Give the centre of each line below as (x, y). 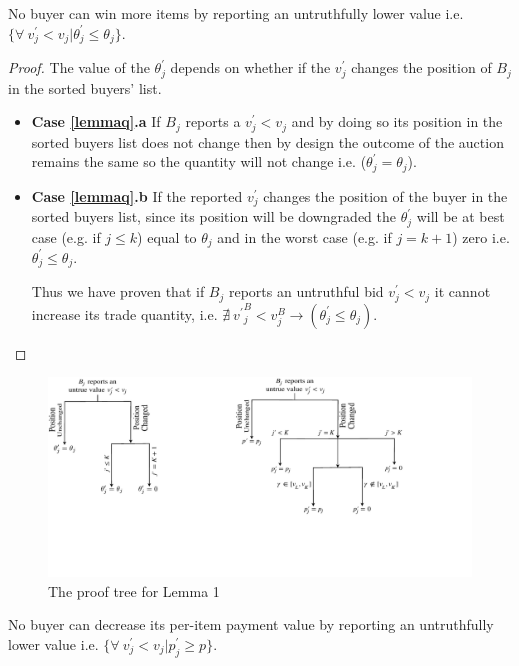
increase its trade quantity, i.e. (124, 313)
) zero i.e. (481, 236)
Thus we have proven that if (118, 291)
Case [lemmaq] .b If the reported (137, 195)
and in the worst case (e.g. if (304, 236)
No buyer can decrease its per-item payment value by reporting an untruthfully (251, 624)
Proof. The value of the (79, 67)
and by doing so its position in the (397, 121)
